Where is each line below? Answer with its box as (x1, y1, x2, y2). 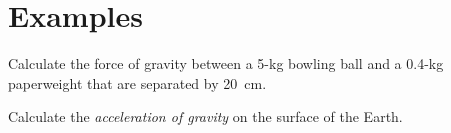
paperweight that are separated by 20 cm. (8, 72, 267, 93)
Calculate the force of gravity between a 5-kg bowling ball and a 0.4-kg (8, 53, 444, 74)
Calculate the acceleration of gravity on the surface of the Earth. (8, 106, 403, 127)
